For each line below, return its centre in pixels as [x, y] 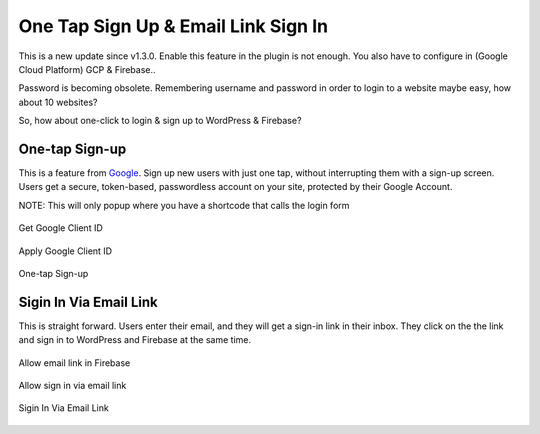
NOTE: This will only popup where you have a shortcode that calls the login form [184, 205]
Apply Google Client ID [65, 251]
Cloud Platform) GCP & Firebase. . [87, 69]
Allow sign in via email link [72, 386]
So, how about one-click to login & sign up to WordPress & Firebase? [160, 121]
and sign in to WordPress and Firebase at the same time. [135, 340]
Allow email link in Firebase [74, 362]
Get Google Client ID [61, 228]
